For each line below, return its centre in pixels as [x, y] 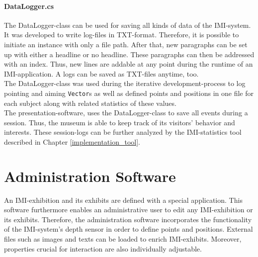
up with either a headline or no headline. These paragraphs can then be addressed [129, 54]
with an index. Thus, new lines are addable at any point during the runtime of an [129, 64]
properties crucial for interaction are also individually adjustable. [103, 248]
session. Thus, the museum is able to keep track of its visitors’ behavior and [120, 122]
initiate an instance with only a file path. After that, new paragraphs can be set [126, 44]
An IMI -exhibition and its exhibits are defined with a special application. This [123, 200]
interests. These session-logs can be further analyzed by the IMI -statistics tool [123, 132]
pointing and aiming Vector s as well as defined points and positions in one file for [129, 93]
